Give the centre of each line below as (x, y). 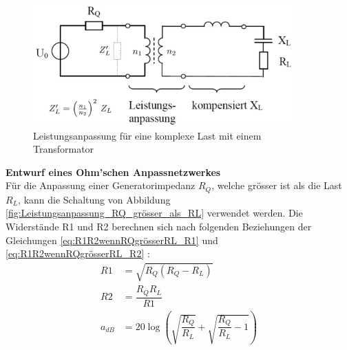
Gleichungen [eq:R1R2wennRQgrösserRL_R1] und (112, 240)
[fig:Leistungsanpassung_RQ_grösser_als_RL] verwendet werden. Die (154, 213)
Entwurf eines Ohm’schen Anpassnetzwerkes (113, 172)
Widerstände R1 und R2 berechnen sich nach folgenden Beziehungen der (159, 226)
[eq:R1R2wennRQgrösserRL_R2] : (78, 253)
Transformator (64, 149)
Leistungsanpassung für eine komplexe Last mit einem (147, 135)
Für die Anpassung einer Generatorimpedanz (101, 185)
